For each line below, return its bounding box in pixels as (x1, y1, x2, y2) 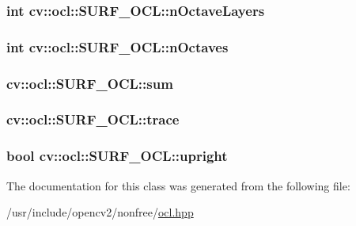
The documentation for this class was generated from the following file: (6, 177, 350, 193)
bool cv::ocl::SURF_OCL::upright (6, 146, 228, 166)
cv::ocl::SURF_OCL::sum (6, 73, 173, 93)
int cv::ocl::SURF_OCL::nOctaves (6, 36, 229, 56)
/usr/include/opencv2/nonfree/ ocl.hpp (6, 204, 194, 220)
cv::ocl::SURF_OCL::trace (6, 109, 180, 129)
